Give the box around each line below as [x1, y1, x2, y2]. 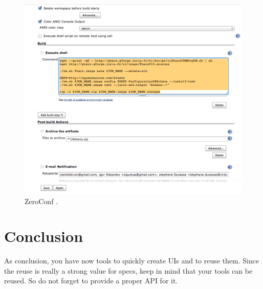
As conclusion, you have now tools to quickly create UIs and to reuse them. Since [4, 255, 259, 266]
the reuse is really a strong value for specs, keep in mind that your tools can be [4, 265, 253, 276]
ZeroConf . [25, 195, 58, 206]
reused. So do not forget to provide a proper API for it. [4, 275, 178, 286]
